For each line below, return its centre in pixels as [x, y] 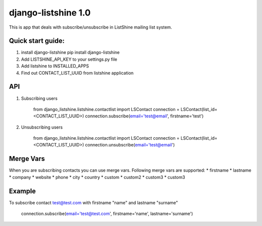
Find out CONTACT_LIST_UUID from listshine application [77, 73]
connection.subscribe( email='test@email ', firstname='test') [144, 116]
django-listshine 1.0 [50, 13]
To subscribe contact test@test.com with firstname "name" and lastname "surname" [93, 202]
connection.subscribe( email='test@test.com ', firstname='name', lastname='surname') [107, 214]
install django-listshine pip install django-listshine [70, 52]
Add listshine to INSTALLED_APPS [55, 66]
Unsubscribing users [42, 127]
